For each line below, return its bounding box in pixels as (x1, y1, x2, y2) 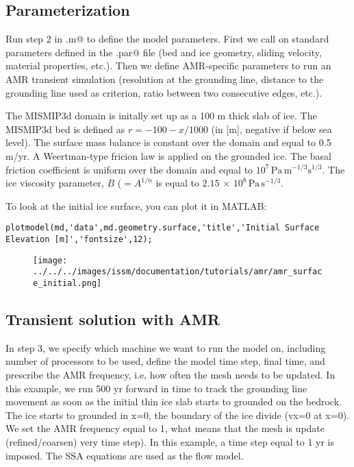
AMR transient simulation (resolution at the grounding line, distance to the (5, 71, 324, 86)
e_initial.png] (33, 278, 102, 288)
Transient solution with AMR (5, 309, 220, 329)
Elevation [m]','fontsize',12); (5, 234, 153, 244)
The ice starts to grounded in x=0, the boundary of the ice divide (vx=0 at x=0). (5, 407, 349, 422)
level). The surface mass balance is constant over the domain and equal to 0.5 (5, 135, 331, 149)
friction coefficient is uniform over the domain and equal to (5, 162, 253, 176)
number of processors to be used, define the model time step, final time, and (5, 354, 325, 368)
